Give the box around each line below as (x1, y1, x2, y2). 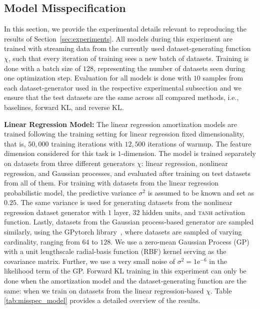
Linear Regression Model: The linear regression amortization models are (4, 118, 237, 129)
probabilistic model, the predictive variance (4, 187, 136, 197)
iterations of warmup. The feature (147, 138, 251, 148)
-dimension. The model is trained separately (121, 148, 256, 158)
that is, (4, 138, 26, 148)
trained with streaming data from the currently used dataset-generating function (4, 43, 251, 53)
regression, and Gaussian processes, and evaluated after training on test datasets (4, 167, 250, 178)
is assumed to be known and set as (147, 187, 254, 197)
